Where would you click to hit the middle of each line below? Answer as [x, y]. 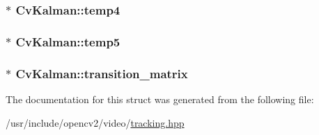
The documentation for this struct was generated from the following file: [160, 99]
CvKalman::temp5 [68, 41]
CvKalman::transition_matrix [102, 73]
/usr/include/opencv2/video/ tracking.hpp [95, 122]
